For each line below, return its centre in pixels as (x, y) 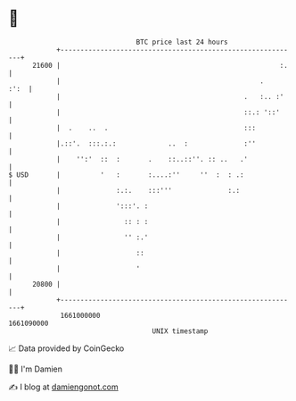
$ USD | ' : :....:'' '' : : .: (126, 175)
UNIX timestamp (180, 331)
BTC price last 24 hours (182, 42)
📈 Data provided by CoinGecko (66, 348)
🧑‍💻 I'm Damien (36, 369)
